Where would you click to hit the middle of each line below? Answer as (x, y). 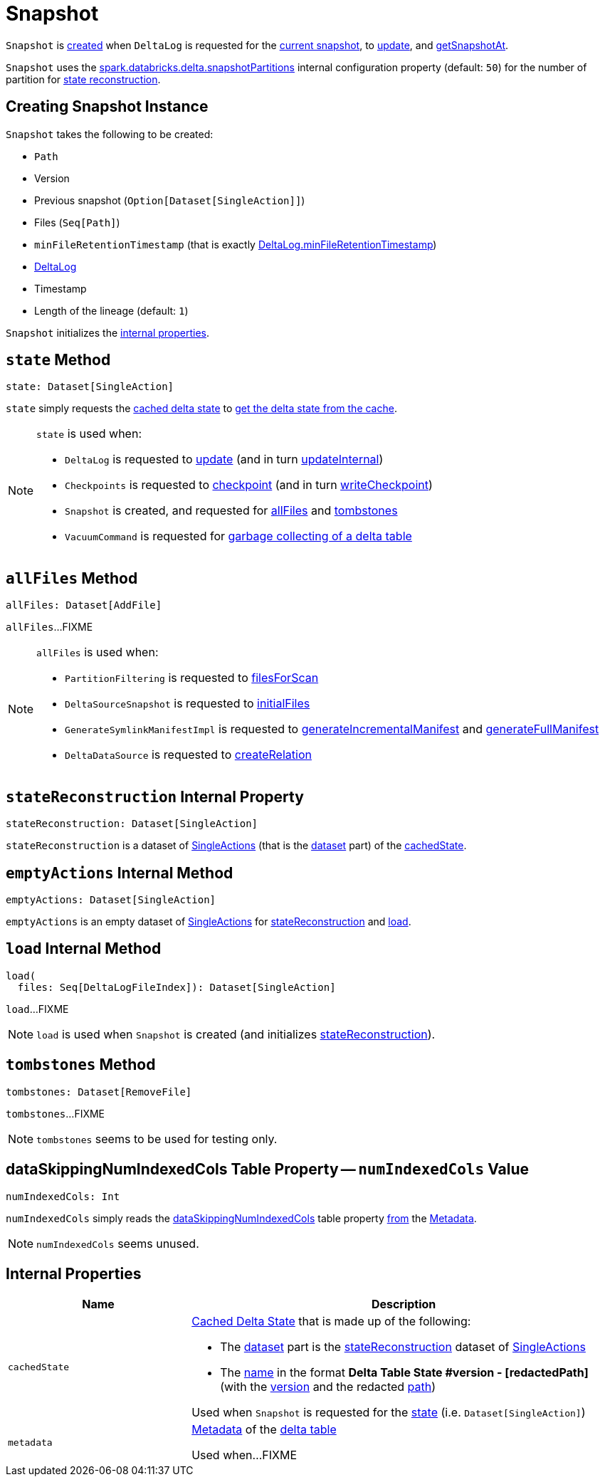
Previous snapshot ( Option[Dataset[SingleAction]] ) (170, 200)
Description (404, 1304)
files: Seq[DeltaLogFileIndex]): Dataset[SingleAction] (177, 987)
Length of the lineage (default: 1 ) (111, 310)
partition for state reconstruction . (83, 79)
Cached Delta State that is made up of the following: (331, 1321)
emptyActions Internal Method (120, 873)
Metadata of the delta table (264, 1430)
